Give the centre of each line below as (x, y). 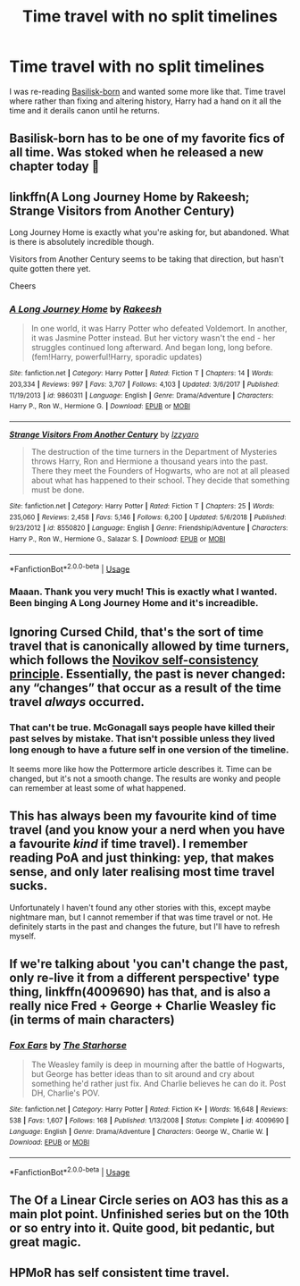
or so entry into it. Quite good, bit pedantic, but (142, 1228)
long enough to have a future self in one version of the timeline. (150, 750)
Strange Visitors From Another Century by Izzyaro (104, 434)
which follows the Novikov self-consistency (134, 660)
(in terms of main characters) (92, 1020)
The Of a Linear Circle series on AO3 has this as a (149, 1201)
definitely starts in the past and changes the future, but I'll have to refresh (145, 926)
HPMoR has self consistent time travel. (120, 1272)
